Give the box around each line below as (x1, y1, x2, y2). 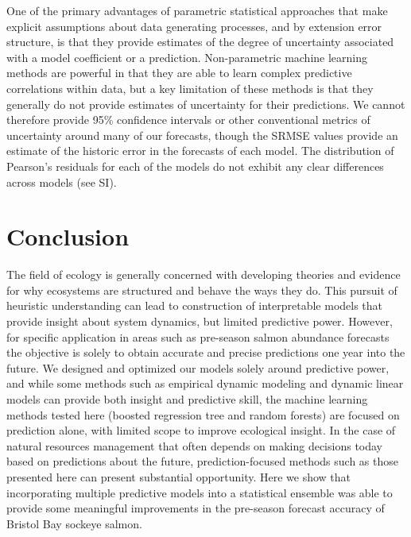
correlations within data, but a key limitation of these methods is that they (6, 79, 374, 96)
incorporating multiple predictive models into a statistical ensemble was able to (6, 484, 393, 500)
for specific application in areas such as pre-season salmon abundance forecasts (6, 328, 390, 345)
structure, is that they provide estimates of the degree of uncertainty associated (6, 33, 394, 50)
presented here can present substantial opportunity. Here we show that (6, 468, 351, 485)
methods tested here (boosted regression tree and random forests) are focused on (6, 406, 400, 423)
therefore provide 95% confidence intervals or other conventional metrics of (6, 111, 370, 128)
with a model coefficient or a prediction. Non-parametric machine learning (6, 48, 368, 65)
